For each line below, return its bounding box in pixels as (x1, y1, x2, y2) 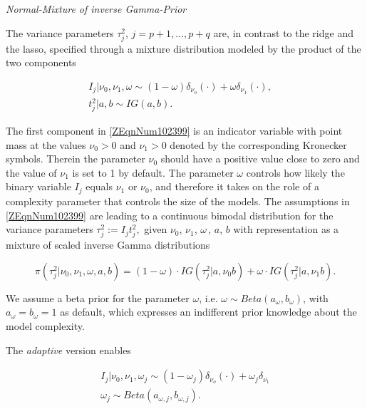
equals (86, 179, 113, 194)
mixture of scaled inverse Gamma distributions (6, 237, 210, 252)
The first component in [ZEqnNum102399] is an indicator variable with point (6, 123, 343, 138)
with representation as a (233, 222, 339, 237)
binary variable (6, 179, 71, 194)
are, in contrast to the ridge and (213, 25, 353, 40)
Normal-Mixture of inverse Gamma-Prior (6, 1, 187, 16)
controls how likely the (246, 165, 345, 180)
